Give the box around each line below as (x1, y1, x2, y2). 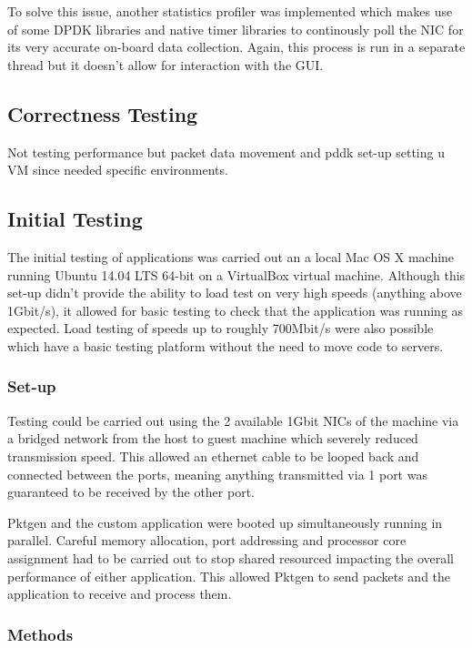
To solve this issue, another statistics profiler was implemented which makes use (7, 2, 453, 20)
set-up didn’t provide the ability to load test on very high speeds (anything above (7, 283, 462, 302)
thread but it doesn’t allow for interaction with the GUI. (7, 55, 324, 74)
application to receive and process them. (7, 584, 232, 603)
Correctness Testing (7, 99, 198, 127)
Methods (7, 623, 74, 645)
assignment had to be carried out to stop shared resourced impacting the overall (7, 548, 454, 567)
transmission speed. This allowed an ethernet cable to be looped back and (7, 446, 419, 465)
